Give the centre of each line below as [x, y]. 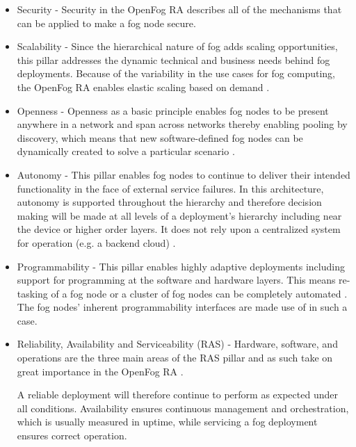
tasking [32, 293]
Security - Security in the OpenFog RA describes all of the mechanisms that [179, 9]
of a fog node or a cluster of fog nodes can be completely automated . [199, 293]
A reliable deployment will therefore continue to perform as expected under [177, 395]
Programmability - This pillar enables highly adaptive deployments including [181, 266]
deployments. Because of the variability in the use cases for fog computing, [176, 73]
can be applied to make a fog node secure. [106, 23]
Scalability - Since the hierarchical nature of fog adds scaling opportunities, [177, 46]
